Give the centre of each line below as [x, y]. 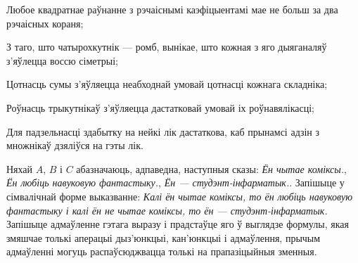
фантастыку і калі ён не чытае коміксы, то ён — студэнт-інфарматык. [167, 210]
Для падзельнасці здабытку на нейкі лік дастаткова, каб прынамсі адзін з [163, 131]
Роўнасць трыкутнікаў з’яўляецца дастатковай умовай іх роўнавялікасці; [160, 107]
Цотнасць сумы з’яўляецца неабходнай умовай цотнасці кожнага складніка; [167, 84]
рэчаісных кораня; [45, 23]
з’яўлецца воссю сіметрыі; [62, 60]
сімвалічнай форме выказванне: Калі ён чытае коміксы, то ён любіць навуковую [180, 196]
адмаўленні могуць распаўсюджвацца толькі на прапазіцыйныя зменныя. [162, 251]
